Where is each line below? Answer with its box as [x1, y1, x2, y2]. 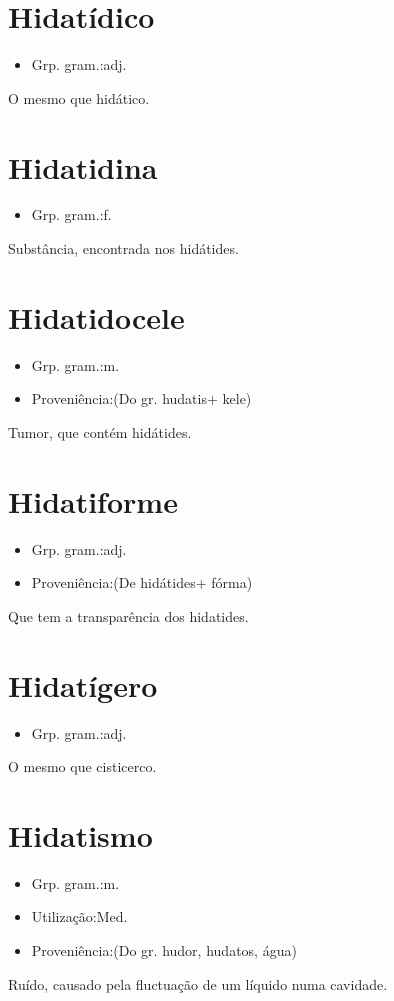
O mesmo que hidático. [8, 87, 150, 108]
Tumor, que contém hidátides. [8, 421, 192, 442]
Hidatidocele [8, 296, 185, 337]
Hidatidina [8, 146, 158, 187]
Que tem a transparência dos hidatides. [8, 605, 249, 626]
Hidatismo [8, 814, 153, 855]
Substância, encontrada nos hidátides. [8, 238, 239, 259]
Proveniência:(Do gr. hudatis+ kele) [31, 388, 252, 409]
